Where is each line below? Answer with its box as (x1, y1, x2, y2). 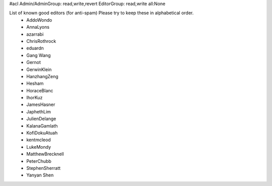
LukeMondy (26, 144, 51, 150)
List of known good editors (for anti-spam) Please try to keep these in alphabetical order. (9, 10, 194, 16)
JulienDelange (26, 116, 56, 122)
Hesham (26, 81, 44, 87)
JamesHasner (26, 101, 55, 108)
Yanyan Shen (26, 172, 54, 178)
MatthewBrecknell (26, 151, 64, 157)
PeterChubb (26, 158, 51, 164)
